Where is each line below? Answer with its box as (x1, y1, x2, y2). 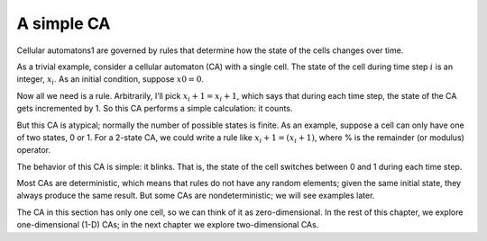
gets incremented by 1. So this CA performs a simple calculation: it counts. (16, 103, 293, 114)
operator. (16, 145, 51, 156)
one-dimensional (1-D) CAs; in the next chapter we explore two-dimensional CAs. (16, 219, 319, 230)
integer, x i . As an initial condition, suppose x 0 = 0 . (16, 74, 205, 87)
